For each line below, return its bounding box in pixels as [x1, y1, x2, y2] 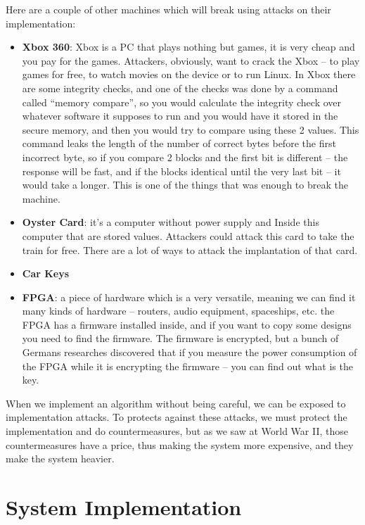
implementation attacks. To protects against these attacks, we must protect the [6, 410, 347, 424]
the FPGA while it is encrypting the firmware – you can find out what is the [22, 358, 353, 373]
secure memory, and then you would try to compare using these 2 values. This [22, 122, 359, 137]
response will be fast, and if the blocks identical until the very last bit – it [22, 163, 341, 178]
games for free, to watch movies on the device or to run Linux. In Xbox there [22, 67, 356, 82]
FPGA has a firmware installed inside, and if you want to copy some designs [22, 317, 352, 331]
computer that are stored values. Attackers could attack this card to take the [22, 228, 354, 243]
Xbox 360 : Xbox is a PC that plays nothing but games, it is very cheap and [22, 39, 355, 54]
